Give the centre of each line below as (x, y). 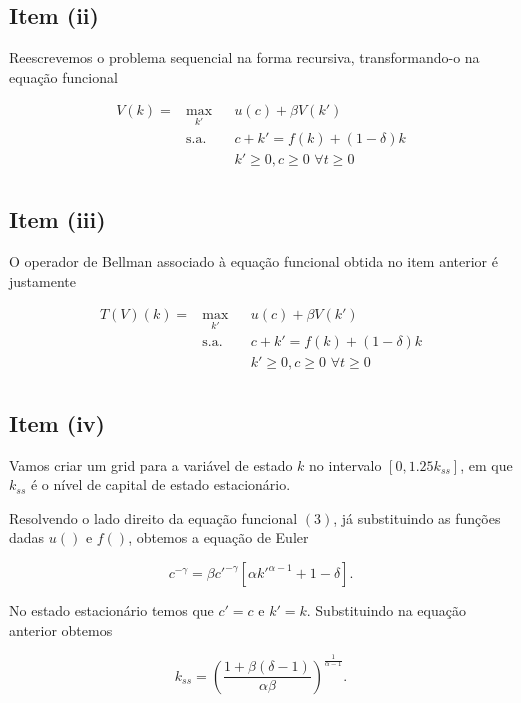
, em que (486, 464)
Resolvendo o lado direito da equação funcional (153, 517)
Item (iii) (57, 219)
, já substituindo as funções (417, 517)
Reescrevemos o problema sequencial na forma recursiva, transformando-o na (244, 57)
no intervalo (345, 464)
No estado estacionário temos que (111, 610)
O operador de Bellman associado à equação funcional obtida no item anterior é (253, 260)
